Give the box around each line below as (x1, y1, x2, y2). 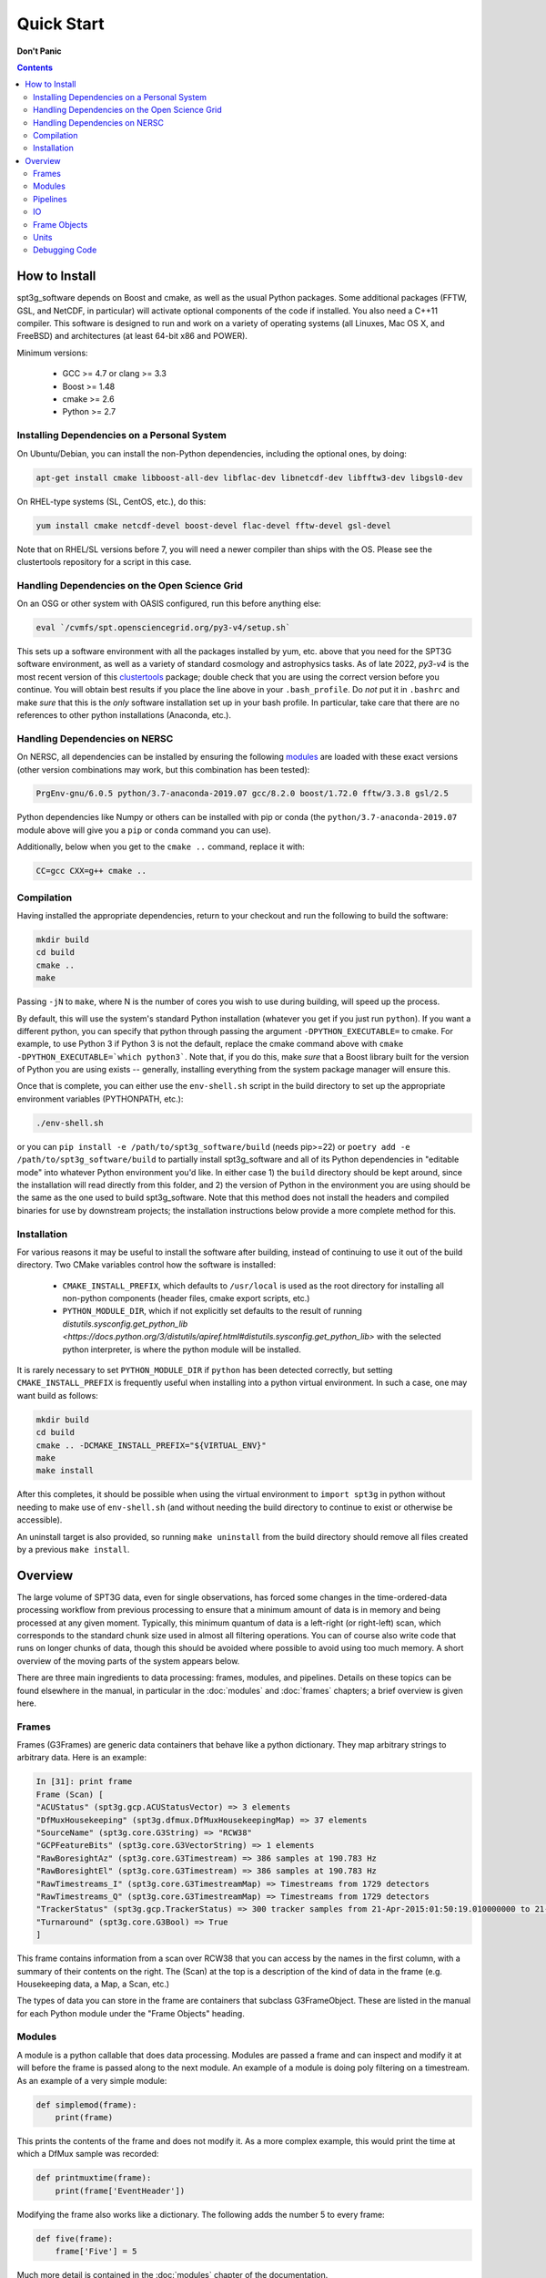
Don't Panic (16, 46, 63, 56)
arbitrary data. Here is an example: (16, 1752, 147, 1763)
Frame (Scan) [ (35, 1789, 104, 1800)
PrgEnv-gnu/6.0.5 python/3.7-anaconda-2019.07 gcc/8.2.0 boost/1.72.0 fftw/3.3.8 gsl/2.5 (35, 788, 450, 799)
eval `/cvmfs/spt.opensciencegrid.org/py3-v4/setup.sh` (35, 622, 291, 633)
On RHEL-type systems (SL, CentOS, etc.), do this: (16, 496, 207, 507)
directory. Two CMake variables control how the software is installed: (16, 1259, 277, 1270)
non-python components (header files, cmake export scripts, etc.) (62, 1293, 310, 1304)
